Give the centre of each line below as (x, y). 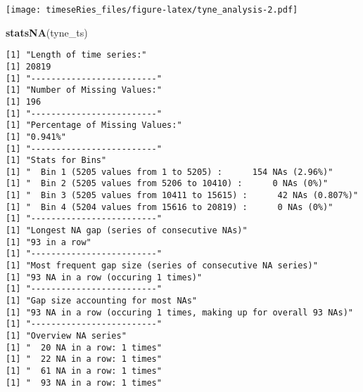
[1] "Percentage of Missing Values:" (94, 125)
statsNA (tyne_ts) (47, 32)
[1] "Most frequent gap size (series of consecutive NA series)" (162, 266)
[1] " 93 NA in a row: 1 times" (84, 383)
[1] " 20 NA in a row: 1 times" (84, 347)
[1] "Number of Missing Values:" (84, 90)
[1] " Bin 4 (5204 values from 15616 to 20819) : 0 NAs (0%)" (170, 207)
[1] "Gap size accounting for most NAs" (102, 301)
